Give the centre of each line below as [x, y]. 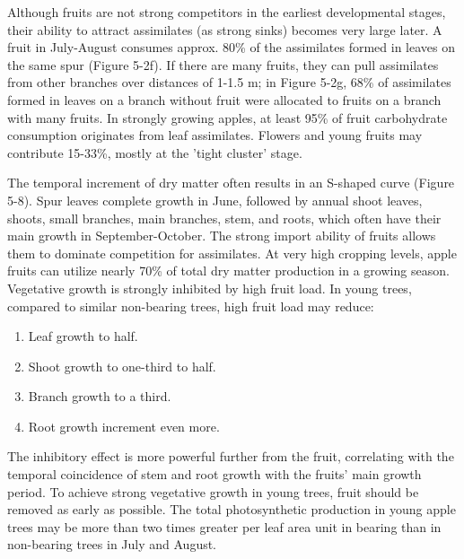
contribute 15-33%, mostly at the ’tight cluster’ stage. [155, 152]
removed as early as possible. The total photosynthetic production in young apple [232, 509]
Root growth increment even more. [124, 426]
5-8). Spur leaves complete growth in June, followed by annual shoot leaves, [215, 200]
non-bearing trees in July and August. [112, 544]
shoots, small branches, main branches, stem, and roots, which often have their [224, 218]
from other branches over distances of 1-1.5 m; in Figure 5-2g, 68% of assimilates [229, 82]
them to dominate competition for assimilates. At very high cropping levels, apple [232, 253]
